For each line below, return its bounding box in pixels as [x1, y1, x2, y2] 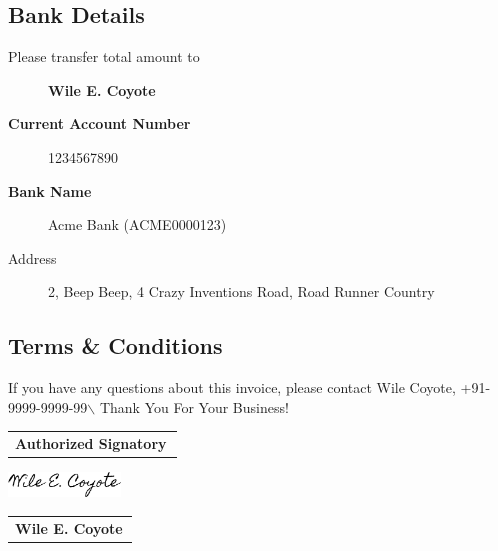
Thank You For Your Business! [99, 396, 289, 417]
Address [8, 247, 57, 268]
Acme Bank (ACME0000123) [48, 214, 227, 235]
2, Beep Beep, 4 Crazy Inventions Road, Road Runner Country [48, 281, 435, 302]
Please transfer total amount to [8, 46, 200, 67]
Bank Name [8, 180, 92, 201]
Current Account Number [8, 113, 191, 134]
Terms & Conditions [8, 330, 223, 361]
